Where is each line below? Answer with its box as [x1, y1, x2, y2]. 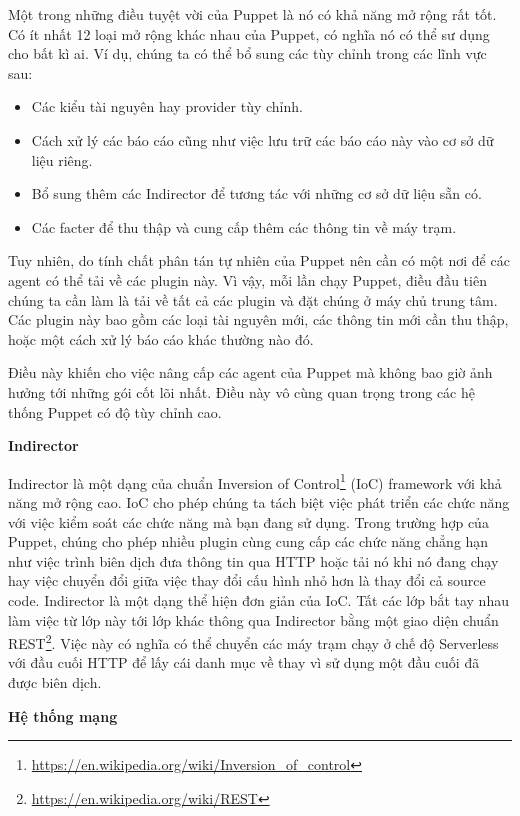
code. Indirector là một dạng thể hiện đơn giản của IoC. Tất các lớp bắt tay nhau [8, 589, 509, 610]
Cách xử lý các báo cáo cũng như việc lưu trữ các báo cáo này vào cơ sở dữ [31, 129, 494, 150]
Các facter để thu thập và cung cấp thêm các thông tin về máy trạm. [31, 216, 457, 237]
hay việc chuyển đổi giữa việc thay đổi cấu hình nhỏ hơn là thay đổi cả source [8, 570, 486, 591]
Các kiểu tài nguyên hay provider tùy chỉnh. [31, 96, 303, 117]
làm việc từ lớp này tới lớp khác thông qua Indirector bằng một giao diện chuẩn [8, 609, 499, 630]
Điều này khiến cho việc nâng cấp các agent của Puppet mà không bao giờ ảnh [8, 362, 493, 383]
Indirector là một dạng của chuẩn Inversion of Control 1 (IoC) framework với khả [8, 469, 502, 493]
